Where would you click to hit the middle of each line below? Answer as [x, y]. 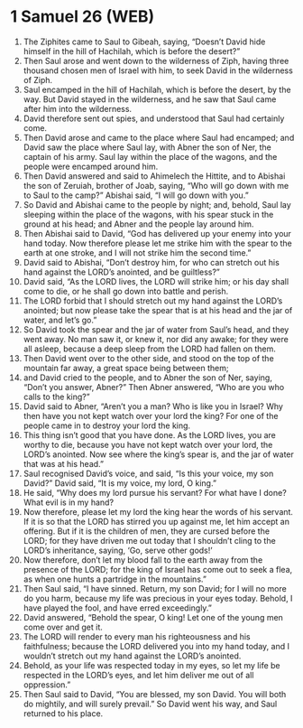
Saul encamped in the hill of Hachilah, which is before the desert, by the [157, 89]
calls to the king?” [56, 397]
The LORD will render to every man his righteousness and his [137, 636]
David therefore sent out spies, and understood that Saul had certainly [154, 118]
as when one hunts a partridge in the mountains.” [115, 579]
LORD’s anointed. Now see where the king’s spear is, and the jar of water [158, 454]
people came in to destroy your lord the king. [107, 425]
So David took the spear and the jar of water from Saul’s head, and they [156, 329]
